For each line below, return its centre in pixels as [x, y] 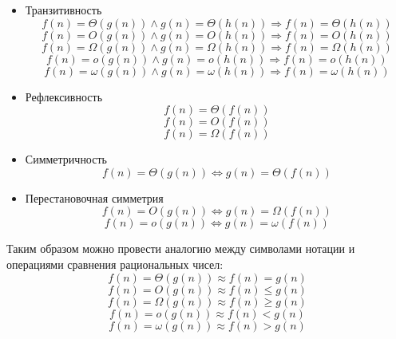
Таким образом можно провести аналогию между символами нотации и [181, 248]
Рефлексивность [64, 96]
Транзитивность [63, 10]
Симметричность [66, 159]
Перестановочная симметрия [94, 197]
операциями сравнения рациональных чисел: [115, 264]
